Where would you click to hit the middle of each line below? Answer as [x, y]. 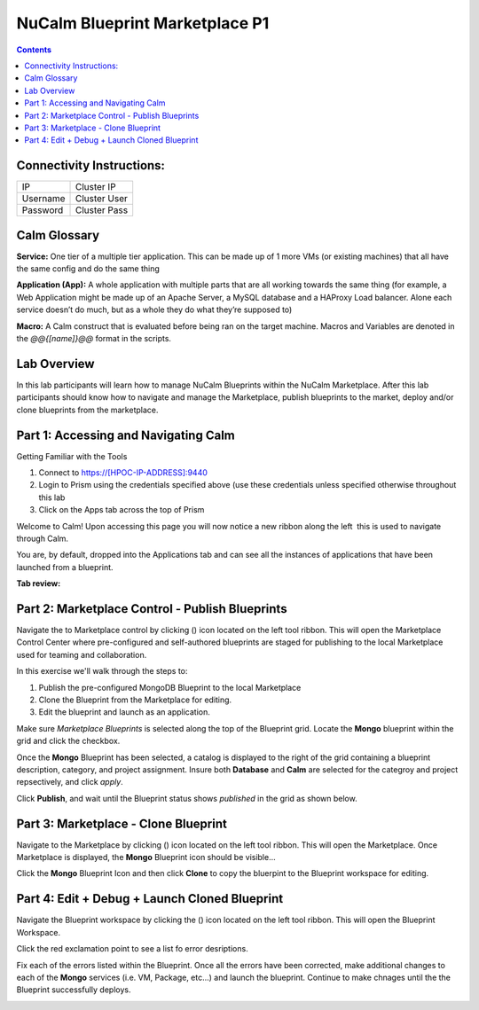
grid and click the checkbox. [68, 741]
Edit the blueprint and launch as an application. [124, 712]
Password [43, 210]
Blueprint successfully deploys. [74, 990]
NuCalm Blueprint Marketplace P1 [143, 23]
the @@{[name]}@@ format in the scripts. [94, 339]
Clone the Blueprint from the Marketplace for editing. [135, 700]
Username [43, 199]
